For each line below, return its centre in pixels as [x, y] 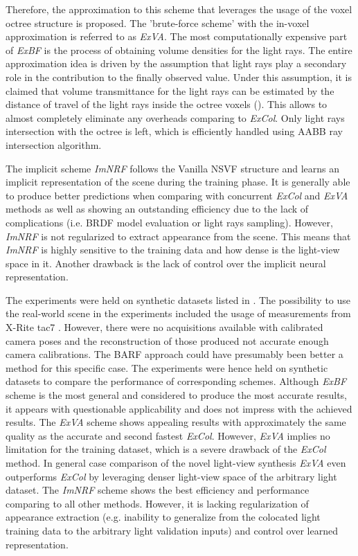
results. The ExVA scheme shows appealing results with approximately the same [176, 422]
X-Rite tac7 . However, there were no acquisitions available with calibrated [164, 327]
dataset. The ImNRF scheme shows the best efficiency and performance [158, 490]
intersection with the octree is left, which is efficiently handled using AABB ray [174, 131]
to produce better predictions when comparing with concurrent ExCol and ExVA [177, 195]
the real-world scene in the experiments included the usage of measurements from [178, 313]
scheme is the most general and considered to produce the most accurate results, [176, 395]
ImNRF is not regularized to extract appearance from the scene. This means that [178, 236]
